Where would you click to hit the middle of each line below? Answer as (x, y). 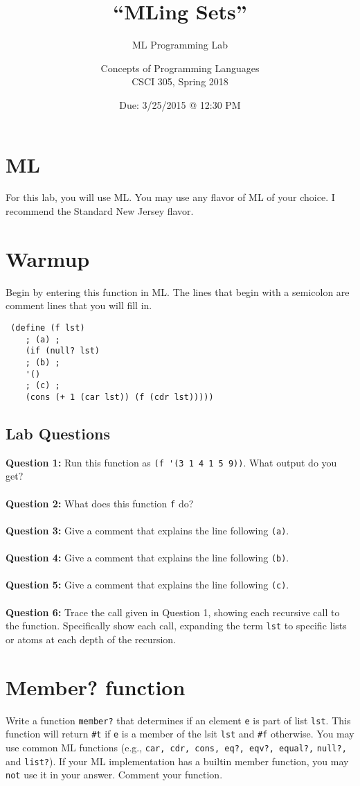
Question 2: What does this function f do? (100, 503)
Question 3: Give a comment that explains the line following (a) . (147, 530)
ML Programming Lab (180, 45)
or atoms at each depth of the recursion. (91, 639)
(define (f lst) (48, 327)
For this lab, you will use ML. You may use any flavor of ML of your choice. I (170, 197)
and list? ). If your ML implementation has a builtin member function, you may (177, 761)
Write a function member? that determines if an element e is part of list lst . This (178, 720)
